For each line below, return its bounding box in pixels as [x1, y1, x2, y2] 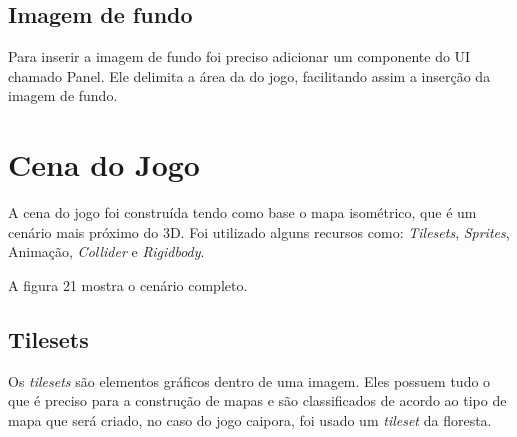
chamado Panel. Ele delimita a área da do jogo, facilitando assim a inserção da [8, 65, 491, 86]
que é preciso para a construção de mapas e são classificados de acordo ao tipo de [8, 390, 507, 411]
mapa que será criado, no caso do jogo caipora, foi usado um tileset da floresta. [8, 409, 492, 430]
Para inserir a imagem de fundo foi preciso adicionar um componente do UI [8, 46, 471, 67]
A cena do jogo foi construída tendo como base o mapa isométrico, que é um [8, 202, 477, 223]
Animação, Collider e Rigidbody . [8, 241, 205, 262]
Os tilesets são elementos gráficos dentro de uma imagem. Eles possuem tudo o [8, 370, 491, 391]
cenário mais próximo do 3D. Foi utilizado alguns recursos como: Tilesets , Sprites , [8, 221, 510, 242]
